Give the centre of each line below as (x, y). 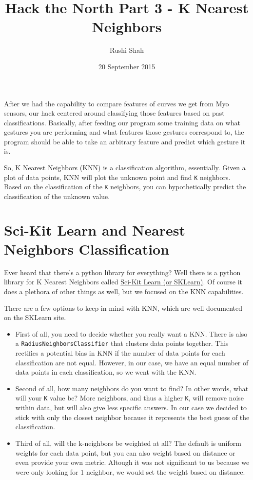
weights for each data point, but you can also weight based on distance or (125, 452)
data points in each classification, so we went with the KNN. (106, 372)
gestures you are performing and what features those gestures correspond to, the (124, 132)
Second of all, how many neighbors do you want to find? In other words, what (132, 388)
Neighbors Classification (87, 249)
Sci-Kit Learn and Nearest (95, 230)
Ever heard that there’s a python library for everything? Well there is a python (122, 272)
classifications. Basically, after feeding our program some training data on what (122, 122)
